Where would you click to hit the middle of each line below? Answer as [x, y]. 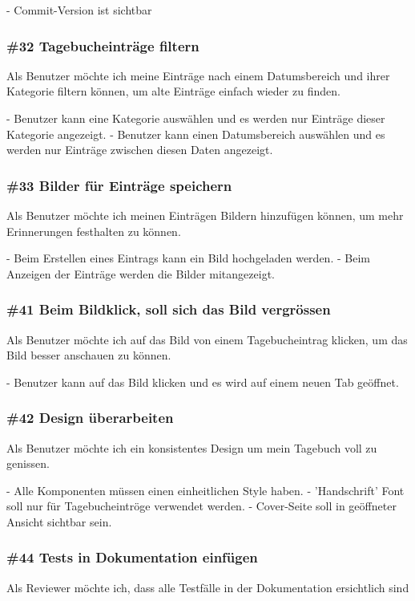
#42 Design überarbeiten [90, 418]
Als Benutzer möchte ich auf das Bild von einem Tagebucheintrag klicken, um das [207, 339]
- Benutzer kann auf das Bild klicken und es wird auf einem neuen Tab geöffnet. [203, 382]
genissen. [28, 463]
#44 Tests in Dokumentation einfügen [132, 557]
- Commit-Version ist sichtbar [79, 10]
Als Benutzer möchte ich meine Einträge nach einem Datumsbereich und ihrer [198, 75]
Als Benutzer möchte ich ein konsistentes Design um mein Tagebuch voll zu [192, 447]
